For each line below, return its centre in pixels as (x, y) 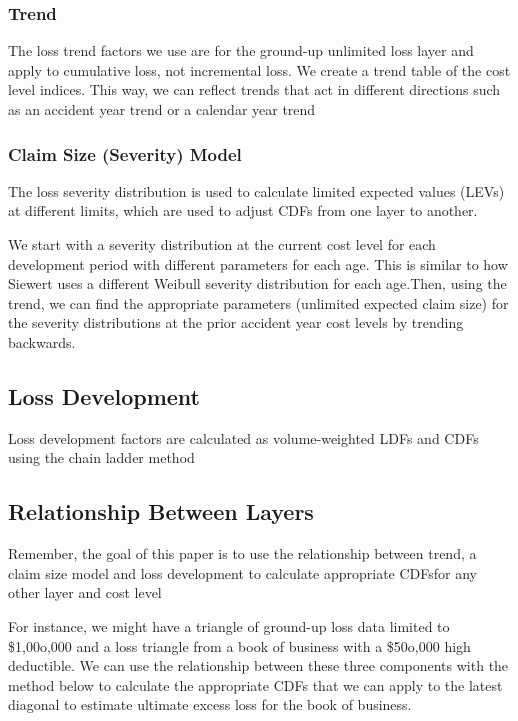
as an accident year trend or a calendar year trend (162, 109)
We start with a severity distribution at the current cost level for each (222, 244)
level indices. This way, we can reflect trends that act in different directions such (254, 89)
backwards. (42, 341)
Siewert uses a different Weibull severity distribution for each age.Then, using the (257, 283)
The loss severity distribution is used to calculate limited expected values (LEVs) (256, 190)
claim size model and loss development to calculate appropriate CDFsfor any (243, 572)
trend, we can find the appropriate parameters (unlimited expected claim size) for (258, 302)
